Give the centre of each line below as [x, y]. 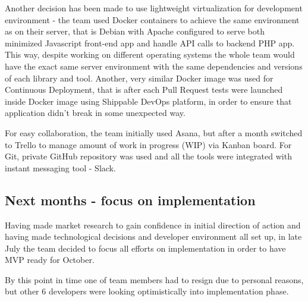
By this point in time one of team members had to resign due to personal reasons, [154, 279]
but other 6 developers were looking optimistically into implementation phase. [147, 291]
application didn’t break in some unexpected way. [95, 113]
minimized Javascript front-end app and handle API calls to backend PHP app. [150, 43]
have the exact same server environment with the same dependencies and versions [154, 66]
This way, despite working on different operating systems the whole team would [150, 54]
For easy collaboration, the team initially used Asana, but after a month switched [154, 132]
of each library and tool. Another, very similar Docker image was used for [139, 78]
